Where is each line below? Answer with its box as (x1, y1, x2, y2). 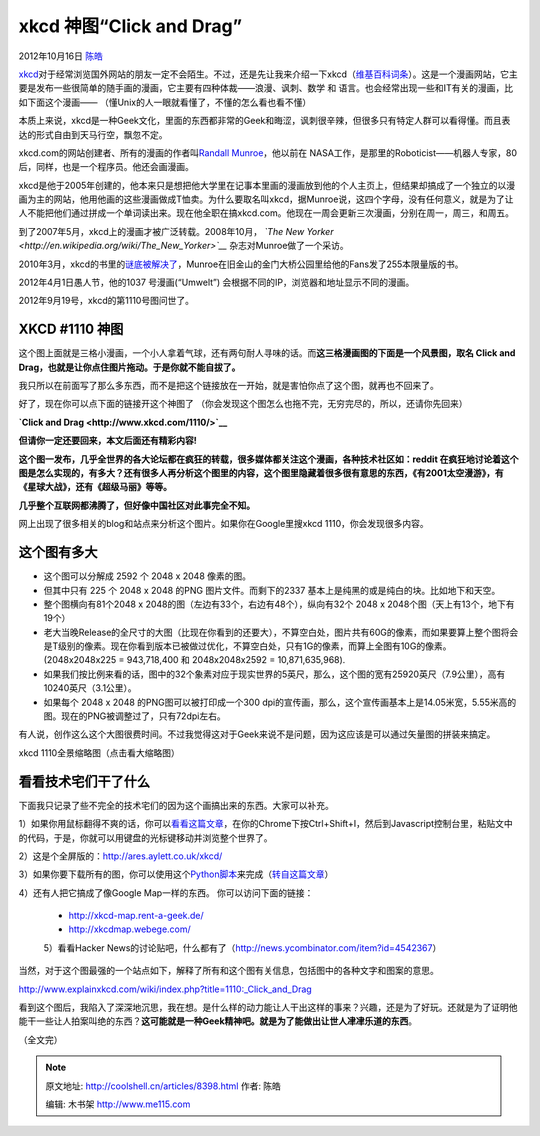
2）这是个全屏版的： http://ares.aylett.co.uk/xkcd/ (18, 850, 223, 862)
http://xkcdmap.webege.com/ (68, 923, 192, 935)
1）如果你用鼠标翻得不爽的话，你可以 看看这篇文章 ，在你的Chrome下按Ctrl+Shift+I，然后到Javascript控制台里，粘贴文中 (18, 818, 514, 830)
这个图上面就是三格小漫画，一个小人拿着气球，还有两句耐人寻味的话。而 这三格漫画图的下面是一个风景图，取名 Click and (18, 347, 516, 359)
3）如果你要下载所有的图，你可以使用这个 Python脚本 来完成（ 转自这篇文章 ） (18, 868, 334, 880)
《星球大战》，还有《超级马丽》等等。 (18, 481, 172, 493)
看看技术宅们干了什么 (18, 773, 150, 790)
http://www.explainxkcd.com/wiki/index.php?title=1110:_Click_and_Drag (18, 983, 312, 995)
